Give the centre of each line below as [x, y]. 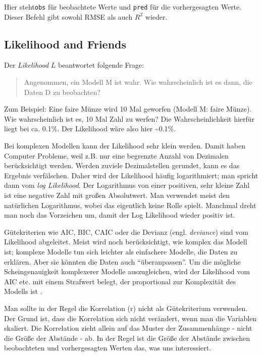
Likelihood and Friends [65, 44]
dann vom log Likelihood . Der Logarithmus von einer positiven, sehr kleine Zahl [127, 185]
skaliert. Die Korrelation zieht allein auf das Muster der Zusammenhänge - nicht [128, 328]
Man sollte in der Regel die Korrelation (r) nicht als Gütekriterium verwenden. [126, 308]
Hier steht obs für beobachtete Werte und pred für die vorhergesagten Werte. [123, 7]
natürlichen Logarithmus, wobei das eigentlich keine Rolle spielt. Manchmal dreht [130, 205]
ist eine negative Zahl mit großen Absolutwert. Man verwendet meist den [117, 195]
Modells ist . [23, 291]
